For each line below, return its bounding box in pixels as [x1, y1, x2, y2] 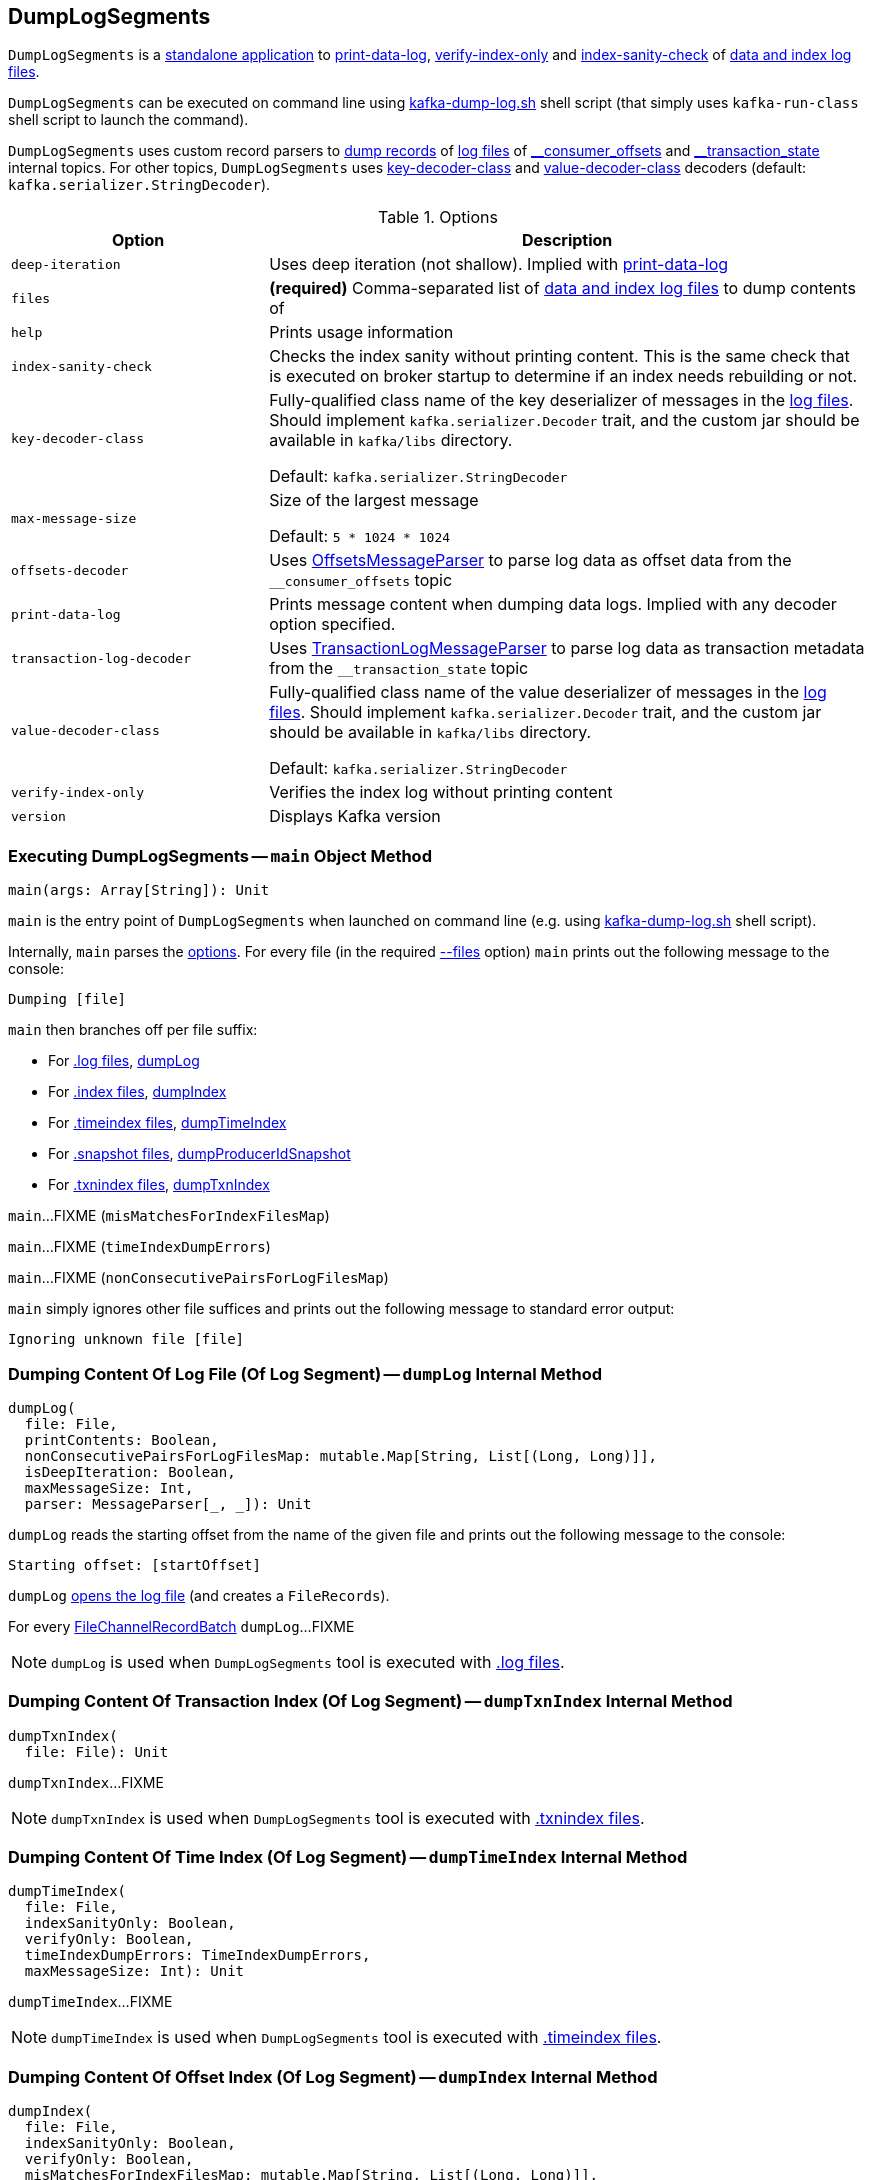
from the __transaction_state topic [269, 658, 529, 679]
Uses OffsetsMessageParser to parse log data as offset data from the [269, 550, 792, 571]
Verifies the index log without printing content [269, 782, 613, 803]
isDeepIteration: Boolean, [24, 1463, 236, 1480]
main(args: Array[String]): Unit [8, 882, 270, 899]
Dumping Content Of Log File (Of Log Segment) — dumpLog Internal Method [8, 1363, 603, 1384]
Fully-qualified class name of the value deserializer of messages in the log [269, 682, 827, 703]
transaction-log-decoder [11, 650, 192, 666]
